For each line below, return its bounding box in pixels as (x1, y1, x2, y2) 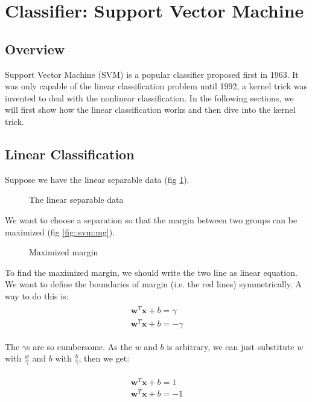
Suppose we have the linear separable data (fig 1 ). (5, 173, 189, 185)
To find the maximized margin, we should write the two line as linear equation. (5, 266, 298, 278)
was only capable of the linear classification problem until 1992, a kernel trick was (5, 80, 307, 92)
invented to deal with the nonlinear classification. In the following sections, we (5, 91, 294, 104)
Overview (5, 39, 65, 58)
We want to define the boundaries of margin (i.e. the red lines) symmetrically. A (5, 278, 302, 290)
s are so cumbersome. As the (27, 340, 132, 353)
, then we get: (78, 352, 130, 365)
